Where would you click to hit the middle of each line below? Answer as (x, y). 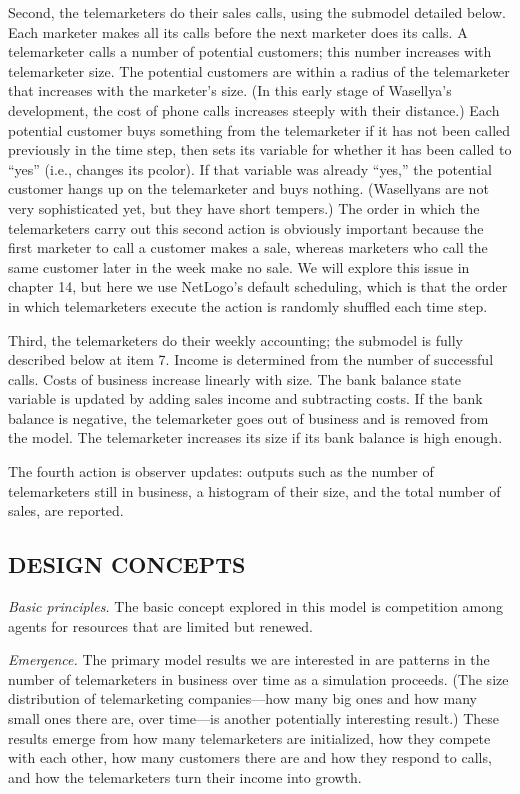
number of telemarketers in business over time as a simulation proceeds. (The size (258, 678)
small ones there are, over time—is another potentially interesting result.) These (254, 718)
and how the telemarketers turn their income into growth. (185, 776)
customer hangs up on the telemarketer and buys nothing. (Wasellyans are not (248, 188)
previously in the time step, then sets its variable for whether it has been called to (260, 149)
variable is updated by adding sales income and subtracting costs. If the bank (245, 398)
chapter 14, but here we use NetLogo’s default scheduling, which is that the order (258, 286)
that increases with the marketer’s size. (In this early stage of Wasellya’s (230, 90)
